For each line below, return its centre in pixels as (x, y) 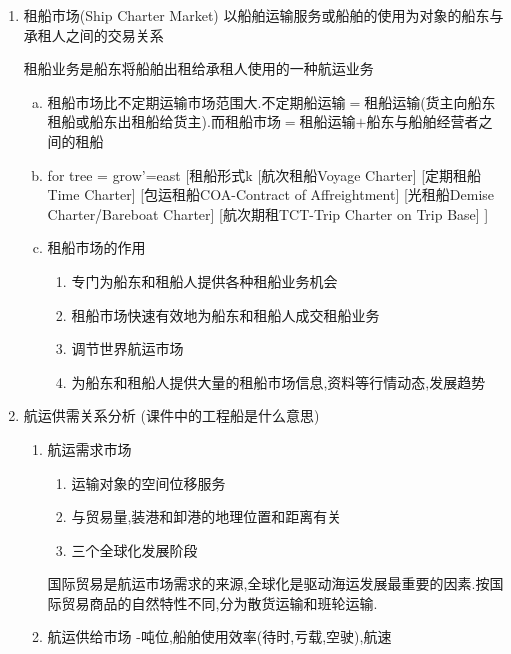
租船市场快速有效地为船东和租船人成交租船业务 (225, 314)
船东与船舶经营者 (422, 121)
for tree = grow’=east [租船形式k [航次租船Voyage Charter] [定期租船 (264, 174)
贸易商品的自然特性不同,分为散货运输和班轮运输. (219, 602)
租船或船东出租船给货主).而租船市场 (164, 121)
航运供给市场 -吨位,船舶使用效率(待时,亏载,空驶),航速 (219, 636)
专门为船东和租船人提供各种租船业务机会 (204, 280)
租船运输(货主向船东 (430, 101)
